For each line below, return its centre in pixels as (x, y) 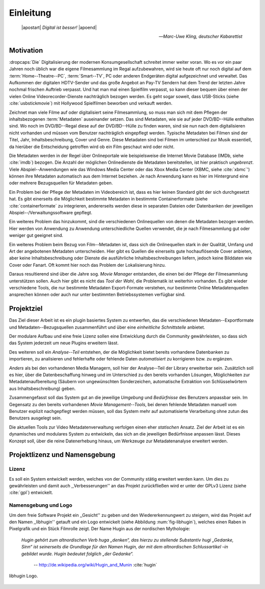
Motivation (26, 50)
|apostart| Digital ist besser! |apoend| (59, 27)
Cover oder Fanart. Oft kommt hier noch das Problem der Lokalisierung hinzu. (88, 265)
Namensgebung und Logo (41, 505)
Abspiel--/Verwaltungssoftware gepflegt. (51, 213)
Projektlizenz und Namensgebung (62, 455)
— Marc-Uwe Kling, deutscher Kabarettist (200, 36)
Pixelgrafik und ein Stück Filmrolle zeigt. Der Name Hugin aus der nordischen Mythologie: (100, 529)
